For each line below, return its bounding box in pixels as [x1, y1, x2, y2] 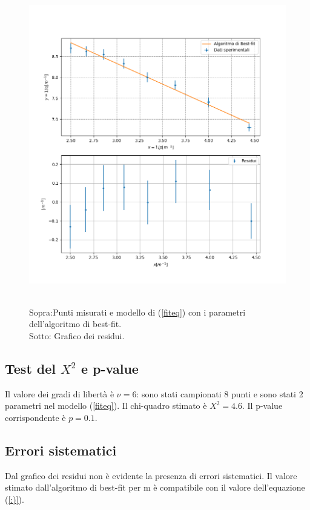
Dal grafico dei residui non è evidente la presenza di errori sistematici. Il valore [5, 469, 297, 482]
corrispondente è [5, 411, 66, 424]
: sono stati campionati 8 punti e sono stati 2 [136, 387, 303, 400]
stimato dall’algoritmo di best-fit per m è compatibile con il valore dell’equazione [5, 481, 305, 494]
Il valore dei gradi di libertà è [5, 387, 114, 400]
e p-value [81, 359, 139, 378]
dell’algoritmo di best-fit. [29, 317, 122, 330]
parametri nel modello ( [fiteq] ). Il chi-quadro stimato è [5, 399, 207, 412]
